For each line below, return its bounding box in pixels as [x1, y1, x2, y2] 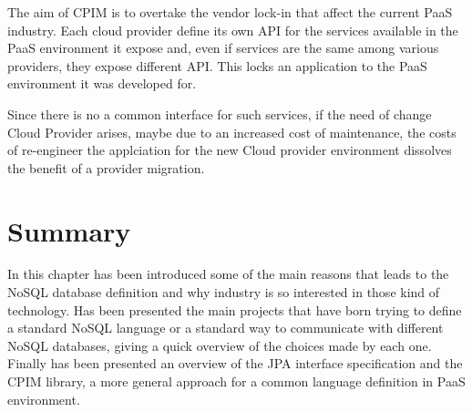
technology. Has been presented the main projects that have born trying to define [7, 300, 462, 319]
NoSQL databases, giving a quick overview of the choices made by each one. [7, 335, 432, 355]
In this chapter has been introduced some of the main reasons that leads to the [7, 264, 449, 283]
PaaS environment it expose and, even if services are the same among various [7, 38, 439, 57]
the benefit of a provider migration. [7, 158, 205, 177]
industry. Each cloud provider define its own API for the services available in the [7, 20, 458, 39]
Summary [7, 211, 131, 249]
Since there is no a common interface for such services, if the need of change [7, 104, 432, 123]
